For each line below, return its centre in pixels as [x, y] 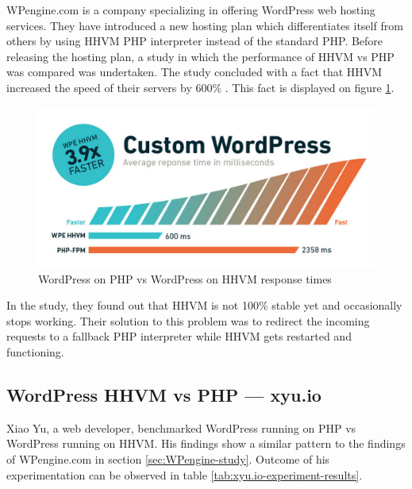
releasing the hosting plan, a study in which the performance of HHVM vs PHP [200, 56]
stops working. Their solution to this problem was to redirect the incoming [188, 320]
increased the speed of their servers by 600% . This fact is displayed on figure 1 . [200, 87]
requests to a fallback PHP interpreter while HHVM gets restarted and [179, 336]
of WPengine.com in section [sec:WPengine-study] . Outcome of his [168, 458]
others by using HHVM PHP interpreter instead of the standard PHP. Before [195, 41]
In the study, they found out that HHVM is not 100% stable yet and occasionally [204, 305]
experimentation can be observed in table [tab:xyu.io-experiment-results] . [185, 474]
